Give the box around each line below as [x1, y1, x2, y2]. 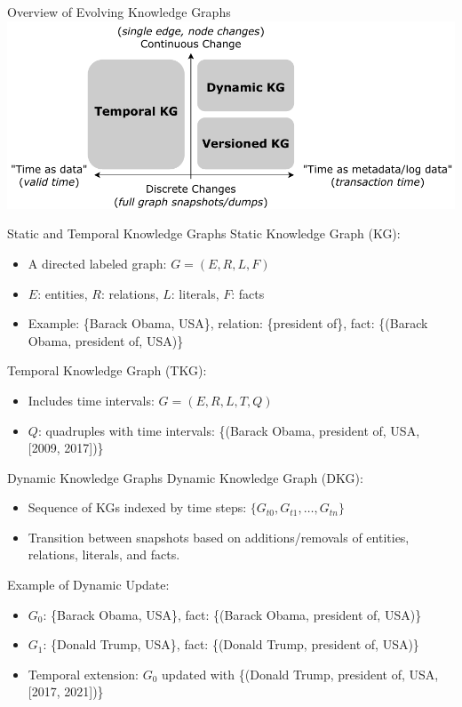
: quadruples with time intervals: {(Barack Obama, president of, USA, [37, 421, 420, 439]
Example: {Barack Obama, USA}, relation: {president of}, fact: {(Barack [28, 314, 428, 333]
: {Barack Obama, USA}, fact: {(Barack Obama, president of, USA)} [43, 605, 422, 623]
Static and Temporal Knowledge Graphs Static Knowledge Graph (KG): [7, 224, 401, 243]
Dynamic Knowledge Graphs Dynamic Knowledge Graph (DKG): [7, 468, 363, 486]
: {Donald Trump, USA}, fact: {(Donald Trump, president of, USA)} [43, 635, 419, 654]
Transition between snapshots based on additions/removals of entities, [28, 527, 410, 546]
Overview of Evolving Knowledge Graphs [7, 3, 231, 20]
